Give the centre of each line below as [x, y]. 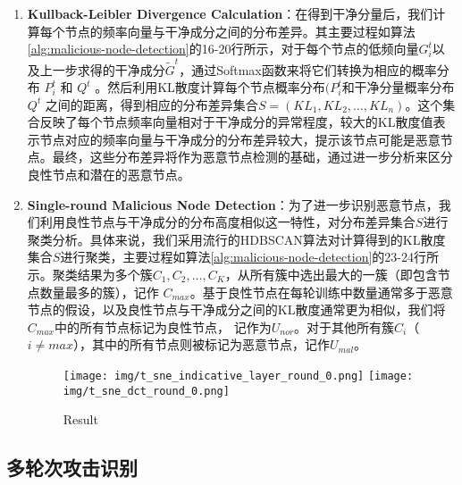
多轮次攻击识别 [72, 468]
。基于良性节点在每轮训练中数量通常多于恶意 [321, 292]
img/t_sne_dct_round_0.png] [146, 391]
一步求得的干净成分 [109, 69]
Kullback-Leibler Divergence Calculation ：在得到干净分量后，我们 [230, 13]
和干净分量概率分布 [398, 87]
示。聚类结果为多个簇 [90, 275]
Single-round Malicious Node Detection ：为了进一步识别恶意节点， [233, 204]
